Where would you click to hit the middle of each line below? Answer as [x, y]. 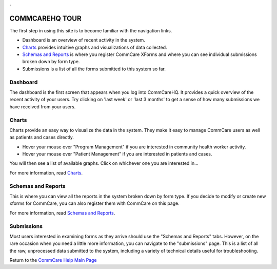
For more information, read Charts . [46, 172]
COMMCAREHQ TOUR [45, 18]
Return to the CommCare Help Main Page [53, 260]
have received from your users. [43, 107]
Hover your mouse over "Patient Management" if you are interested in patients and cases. [117, 154]
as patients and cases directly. [42, 137]
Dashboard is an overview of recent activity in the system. [84, 40]
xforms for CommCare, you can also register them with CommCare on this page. [94, 203]
